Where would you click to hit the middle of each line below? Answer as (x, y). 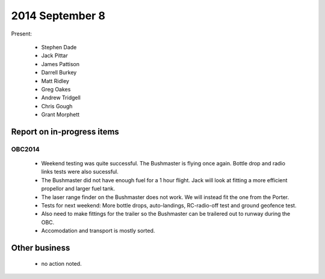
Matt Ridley (55, 81)
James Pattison (60, 64)
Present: (22, 34)
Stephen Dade (59, 47)
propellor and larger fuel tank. (78, 189)
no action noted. (61, 263)
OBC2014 (25, 149)
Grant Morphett (60, 115)
